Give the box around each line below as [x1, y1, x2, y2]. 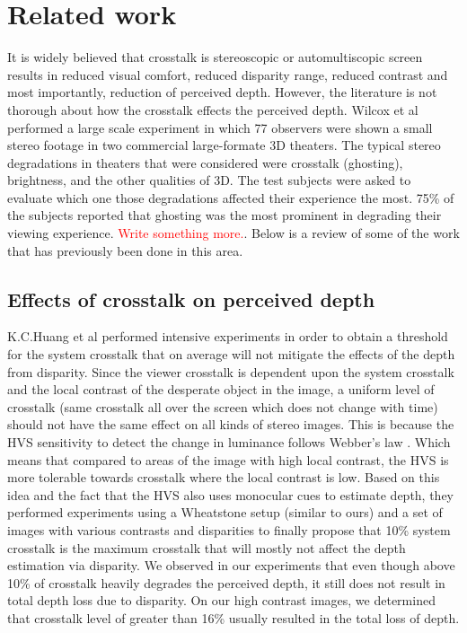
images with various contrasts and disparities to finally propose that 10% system [7, 520, 451, 539]
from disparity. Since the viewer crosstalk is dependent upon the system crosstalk [7, 362, 454, 381]
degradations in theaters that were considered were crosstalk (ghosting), [7, 153, 403, 171]
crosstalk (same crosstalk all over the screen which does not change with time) [7, 397, 438, 416]
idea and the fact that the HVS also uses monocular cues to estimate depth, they [7, 485, 454, 504]
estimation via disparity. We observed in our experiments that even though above [7, 556, 455, 575]
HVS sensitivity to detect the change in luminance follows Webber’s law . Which [7, 433, 451, 452]
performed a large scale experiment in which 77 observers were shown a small [7, 118, 433, 136]
